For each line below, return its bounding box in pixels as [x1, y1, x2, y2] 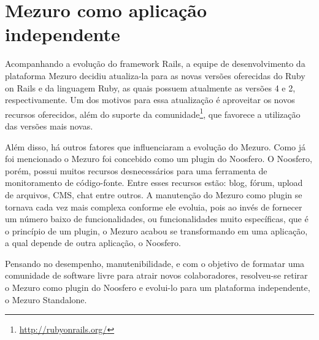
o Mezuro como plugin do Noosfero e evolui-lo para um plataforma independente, [5, 281, 310, 294]
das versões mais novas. [5, 119, 93, 132]
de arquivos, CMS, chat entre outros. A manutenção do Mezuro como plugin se [5, 188, 302, 201]
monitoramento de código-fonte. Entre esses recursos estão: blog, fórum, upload [5, 176, 303, 189]
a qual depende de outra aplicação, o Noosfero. [5, 236, 181, 249]
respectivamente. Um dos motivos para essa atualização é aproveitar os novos [5, 93, 295, 106]
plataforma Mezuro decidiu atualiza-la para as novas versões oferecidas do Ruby [5, 69, 306, 82]
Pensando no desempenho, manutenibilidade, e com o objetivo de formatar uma [5, 257, 305, 269]
